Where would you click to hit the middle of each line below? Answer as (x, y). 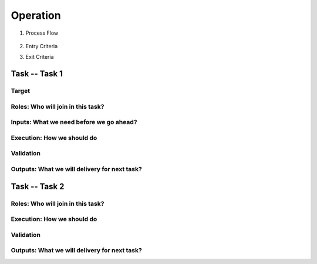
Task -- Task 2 (38, 186)
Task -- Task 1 (37, 74)
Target (21, 91)
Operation (36, 15)
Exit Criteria (40, 57)
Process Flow (42, 33)
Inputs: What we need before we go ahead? (74, 122)
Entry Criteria (42, 46)
